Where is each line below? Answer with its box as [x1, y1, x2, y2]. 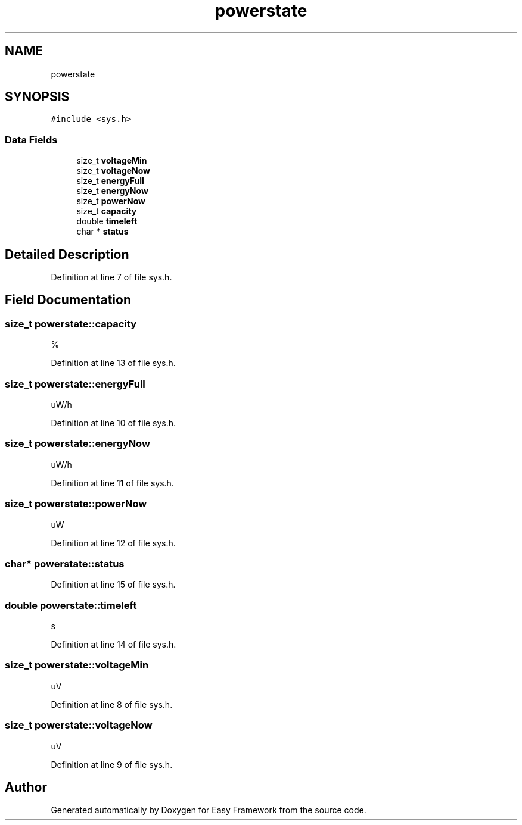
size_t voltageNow [76, 165, 150, 176]
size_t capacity [76, 206, 137, 217]
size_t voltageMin [76, 155, 147, 166]
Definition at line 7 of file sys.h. [51, 272, 172, 283]
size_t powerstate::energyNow [5, 437, 150, 450]
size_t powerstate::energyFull [5, 377, 145, 390]
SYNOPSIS [5, 89, 70, 105]
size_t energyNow [76, 186, 148, 196]
